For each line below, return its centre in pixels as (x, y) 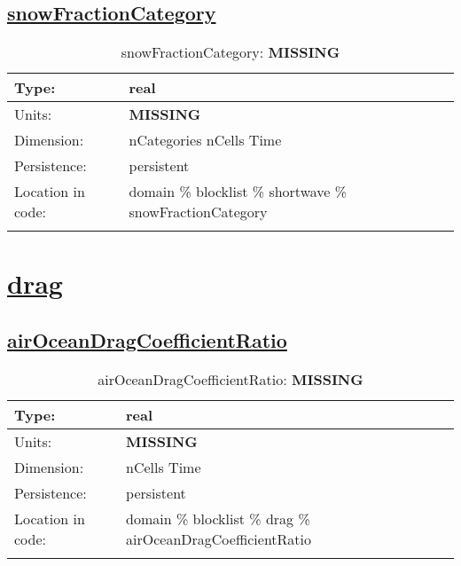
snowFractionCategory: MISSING (230, 52)
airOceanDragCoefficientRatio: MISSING (230, 379)
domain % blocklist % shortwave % (238, 192)
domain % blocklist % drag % (218, 518)
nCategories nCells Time (205, 140)
